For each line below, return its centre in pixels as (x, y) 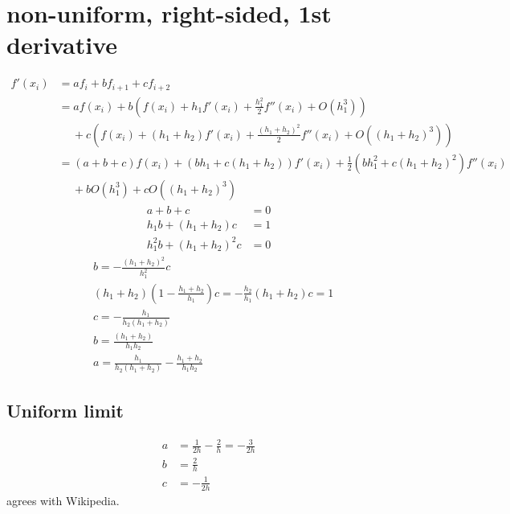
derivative (62, 45)
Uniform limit (65, 410)
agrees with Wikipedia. (63, 500)
